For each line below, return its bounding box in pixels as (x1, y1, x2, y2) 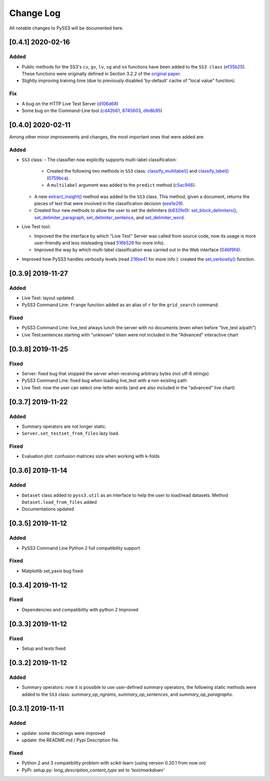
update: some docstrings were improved (21, 730, 105, 736)
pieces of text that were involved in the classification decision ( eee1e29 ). (34, 201, 184, 207)
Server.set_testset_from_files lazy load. (21, 430, 119, 436)
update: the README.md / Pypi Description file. (21, 737, 119, 743)
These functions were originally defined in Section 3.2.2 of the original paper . (21, 71, 181, 77)
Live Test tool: (21, 224, 51, 230)
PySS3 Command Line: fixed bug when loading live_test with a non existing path (21, 378, 187, 384)
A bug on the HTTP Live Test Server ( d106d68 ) (21, 101, 118, 107)
